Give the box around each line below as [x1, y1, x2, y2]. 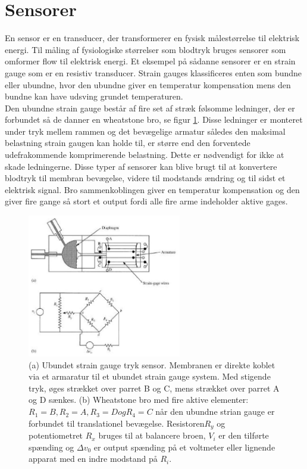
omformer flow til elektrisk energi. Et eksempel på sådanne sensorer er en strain [5, 55, 296, 67]
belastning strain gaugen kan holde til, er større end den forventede [5, 136, 250, 149]
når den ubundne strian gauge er [155, 405, 275, 418]
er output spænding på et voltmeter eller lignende [93, 440, 275, 453]
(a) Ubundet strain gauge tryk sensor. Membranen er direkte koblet [29, 358, 275, 371]
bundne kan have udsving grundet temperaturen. [5, 90, 183, 103]
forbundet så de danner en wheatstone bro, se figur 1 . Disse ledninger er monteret [5, 113, 303, 126]
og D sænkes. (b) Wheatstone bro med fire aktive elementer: [29, 393, 249, 406]
